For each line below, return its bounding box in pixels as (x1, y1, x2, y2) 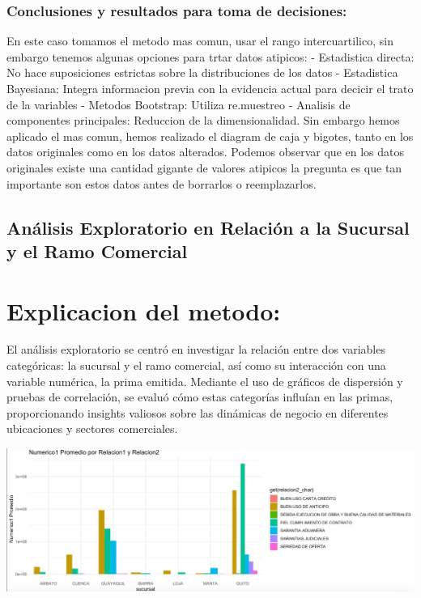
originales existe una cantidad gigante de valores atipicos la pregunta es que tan (6, 159, 402, 176)
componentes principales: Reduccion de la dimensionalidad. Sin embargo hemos (6, 112, 400, 129)
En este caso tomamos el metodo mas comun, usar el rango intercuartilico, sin (6, 32, 393, 49)
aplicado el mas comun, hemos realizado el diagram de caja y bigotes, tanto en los (6, 127, 414, 144)
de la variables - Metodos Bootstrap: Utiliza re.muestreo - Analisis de (6, 95, 351, 112)
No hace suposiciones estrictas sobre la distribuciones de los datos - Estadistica (6, 64, 398, 81)
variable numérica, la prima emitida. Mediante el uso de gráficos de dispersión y (6, 372, 403, 389)
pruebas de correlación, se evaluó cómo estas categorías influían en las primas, (6, 388, 393, 405)
